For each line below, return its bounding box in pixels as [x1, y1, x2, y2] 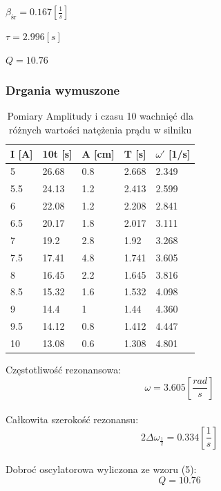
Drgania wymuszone [6, 82, 120, 99]
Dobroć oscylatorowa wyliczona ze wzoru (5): [6, 462, 197, 476]
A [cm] [81, 146, 115, 160]
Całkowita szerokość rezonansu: [6, 412, 139, 427]
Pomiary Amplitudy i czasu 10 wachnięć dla [7, 109, 193, 123]
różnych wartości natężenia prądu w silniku [9, 122, 192, 136]
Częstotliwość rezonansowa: [6, 362, 122, 376]
